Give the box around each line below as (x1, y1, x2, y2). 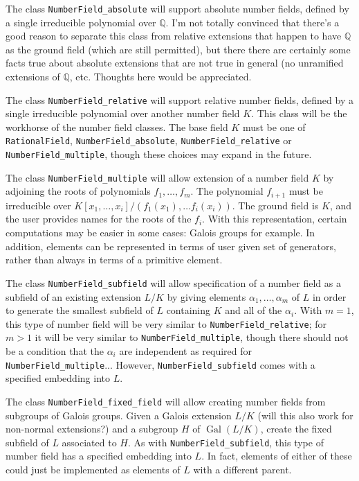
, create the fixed (260, 421, 332, 436)
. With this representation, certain (202, 211, 347, 226)
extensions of (6, 69, 60, 84)
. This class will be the (251, 106, 347, 121)
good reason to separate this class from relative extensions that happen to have (6, 28, 342, 43)
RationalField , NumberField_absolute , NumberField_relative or (6, 133, 292, 148)
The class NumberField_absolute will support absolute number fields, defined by (6, 1, 349, 15)
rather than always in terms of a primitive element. (6, 252, 223, 267)
